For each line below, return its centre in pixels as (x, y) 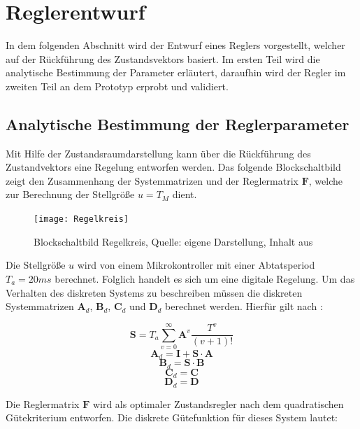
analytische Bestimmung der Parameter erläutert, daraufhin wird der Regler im (176, 72)
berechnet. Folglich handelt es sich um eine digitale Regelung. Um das (205, 278)
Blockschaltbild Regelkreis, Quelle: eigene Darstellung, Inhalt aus (173, 241)
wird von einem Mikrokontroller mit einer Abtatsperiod (196, 265)
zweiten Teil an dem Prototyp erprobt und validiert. (117, 86)
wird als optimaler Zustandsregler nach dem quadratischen (218, 403)
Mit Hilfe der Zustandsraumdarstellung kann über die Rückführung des (158, 153)
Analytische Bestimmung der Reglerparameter (178, 124)
